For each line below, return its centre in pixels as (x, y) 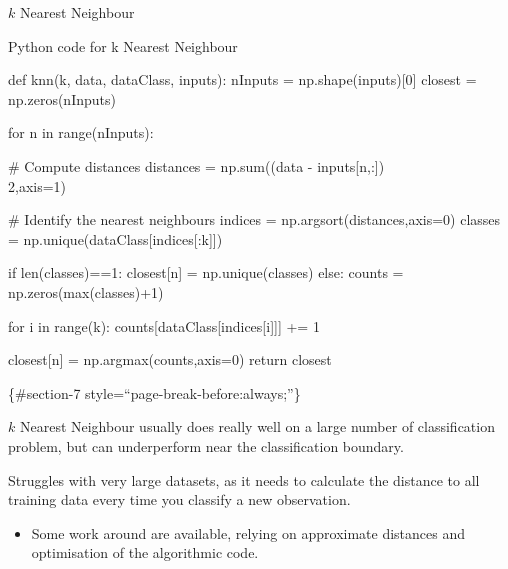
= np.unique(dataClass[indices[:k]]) (115, 238)
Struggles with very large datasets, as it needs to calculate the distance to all (244, 479)
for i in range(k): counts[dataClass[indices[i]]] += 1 (164, 325)
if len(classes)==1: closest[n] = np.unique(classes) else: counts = (206, 272)
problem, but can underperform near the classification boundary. (206, 445)
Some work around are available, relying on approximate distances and (248, 532)
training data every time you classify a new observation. (179, 499)
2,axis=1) (37, 185)
